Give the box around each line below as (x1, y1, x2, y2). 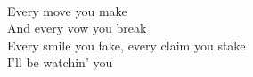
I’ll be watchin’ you (7, 53, 113, 72)
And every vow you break (7, 19, 147, 37)
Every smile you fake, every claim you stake (7, 35, 246, 54)
